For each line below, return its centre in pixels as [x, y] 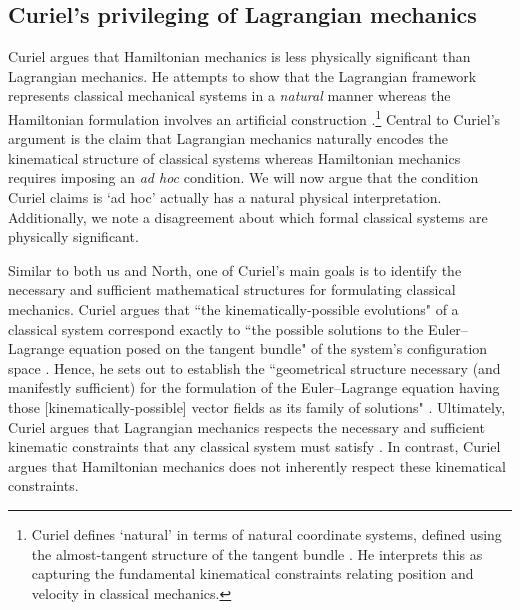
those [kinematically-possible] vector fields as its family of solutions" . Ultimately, [257, 406]
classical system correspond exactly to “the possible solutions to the [216, 328]
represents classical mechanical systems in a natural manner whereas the [229, 95]
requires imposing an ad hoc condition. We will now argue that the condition [243, 177]
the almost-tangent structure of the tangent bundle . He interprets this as [257, 553]
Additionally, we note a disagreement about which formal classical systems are [248, 216]
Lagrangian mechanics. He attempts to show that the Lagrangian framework [242, 75]
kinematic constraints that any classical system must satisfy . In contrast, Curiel [254, 446]
